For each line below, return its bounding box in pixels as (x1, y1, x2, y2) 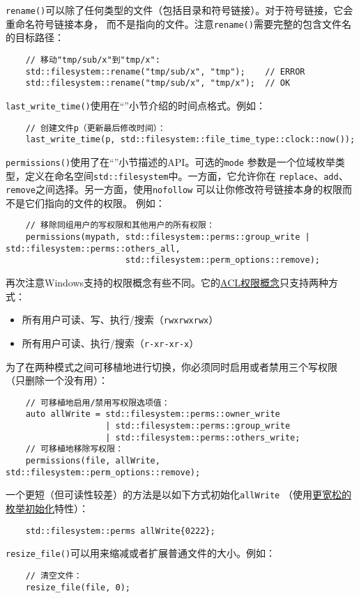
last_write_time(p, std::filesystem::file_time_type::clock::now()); (25, 135, 356, 145)
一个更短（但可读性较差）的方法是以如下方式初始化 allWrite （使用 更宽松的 (6, 487, 351, 502)
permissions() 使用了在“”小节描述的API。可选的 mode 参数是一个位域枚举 (6, 154, 335, 169)
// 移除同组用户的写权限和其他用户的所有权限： (25, 220, 215, 231)
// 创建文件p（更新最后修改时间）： (25, 123, 166, 133)
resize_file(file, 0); (25, 582, 130, 592)
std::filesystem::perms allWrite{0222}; (25, 526, 215, 536)
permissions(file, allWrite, (25, 456, 160, 466)
